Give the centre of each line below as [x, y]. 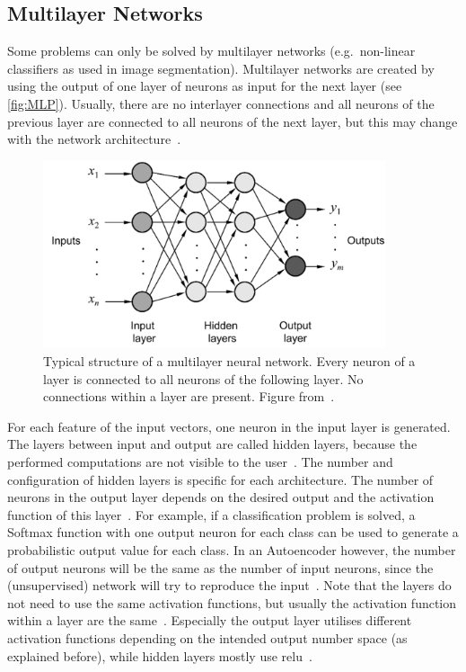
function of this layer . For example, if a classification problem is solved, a [211, 514]
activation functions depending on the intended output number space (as [207, 637]
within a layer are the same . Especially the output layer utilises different [210, 620]
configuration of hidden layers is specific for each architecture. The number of [220, 479]
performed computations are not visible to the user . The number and [200, 461]
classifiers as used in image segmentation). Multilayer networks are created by [221, 68]
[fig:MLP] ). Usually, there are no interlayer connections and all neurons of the [221, 103]
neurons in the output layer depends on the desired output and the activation [221, 497]
